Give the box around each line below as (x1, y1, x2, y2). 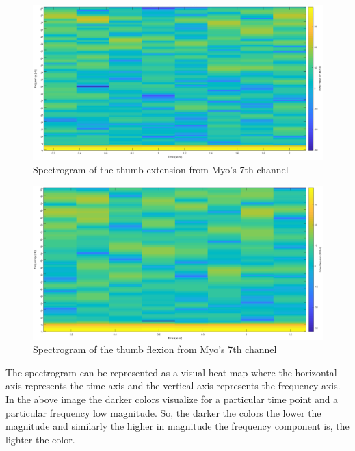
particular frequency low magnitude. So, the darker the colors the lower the (5, 405, 321, 419)
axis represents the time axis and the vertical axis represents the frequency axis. (5, 378, 341, 393)
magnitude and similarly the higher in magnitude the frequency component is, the (5, 419, 350, 433)
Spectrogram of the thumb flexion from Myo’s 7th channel (33, 342, 277, 356)
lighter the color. (5, 432, 75, 446)
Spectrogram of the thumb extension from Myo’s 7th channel (33, 162, 289, 177)
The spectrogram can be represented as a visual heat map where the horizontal (5, 365, 337, 379)
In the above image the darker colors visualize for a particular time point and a (5, 392, 339, 406)
